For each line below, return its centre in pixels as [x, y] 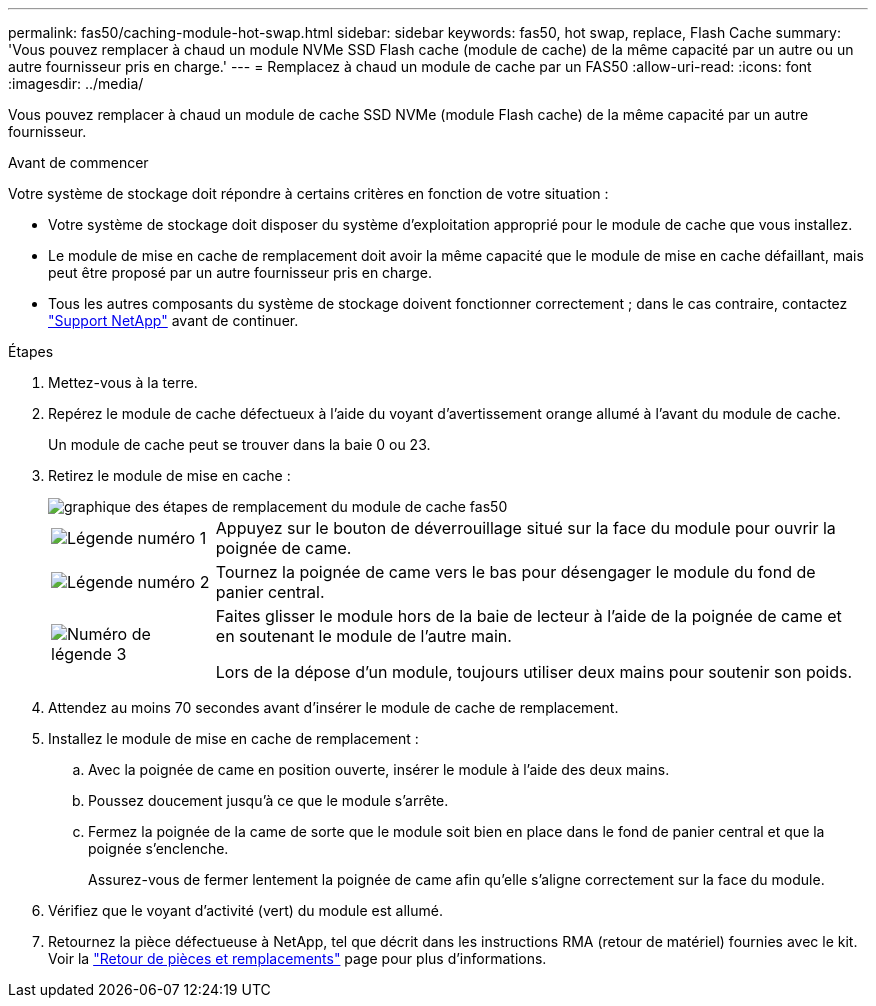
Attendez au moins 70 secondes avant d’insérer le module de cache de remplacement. [333, 707]
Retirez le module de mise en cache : [169, 475]
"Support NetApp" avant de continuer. [173, 320]
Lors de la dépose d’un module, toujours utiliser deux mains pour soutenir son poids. [534, 672]
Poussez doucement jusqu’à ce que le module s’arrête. [268, 800]
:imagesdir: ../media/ [76, 83]
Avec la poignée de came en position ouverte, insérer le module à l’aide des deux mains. [379, 769]
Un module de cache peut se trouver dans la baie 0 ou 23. [239, 444]
